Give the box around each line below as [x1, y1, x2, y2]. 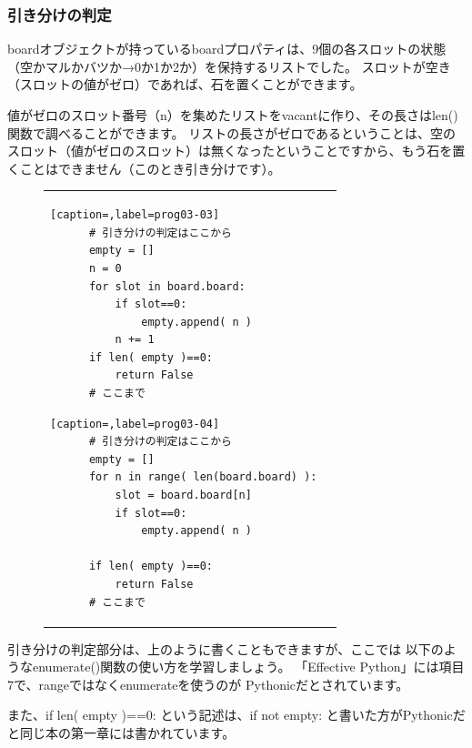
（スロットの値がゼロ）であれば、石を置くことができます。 [7, 75, 363, 94]
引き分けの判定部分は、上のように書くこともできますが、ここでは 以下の [7, 639, 444, 658]
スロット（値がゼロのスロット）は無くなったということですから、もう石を [7, 141, 453, 160]
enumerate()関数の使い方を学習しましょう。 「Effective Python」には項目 [32, 657, 465, 676]
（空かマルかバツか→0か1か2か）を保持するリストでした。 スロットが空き [7, 56, 451, 76]
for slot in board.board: [88, 279, 246, 293]
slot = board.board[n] [115, 489, 252, 502]
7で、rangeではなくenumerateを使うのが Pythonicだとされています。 [7, 674, 409, 693]
